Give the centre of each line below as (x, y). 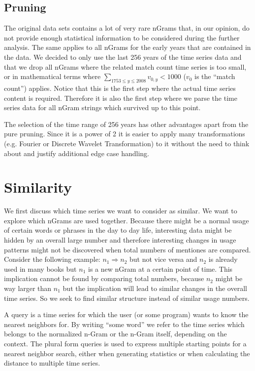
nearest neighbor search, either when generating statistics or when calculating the (127, 353)
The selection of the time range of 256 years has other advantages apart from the (126, 124)
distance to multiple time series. (52, 363)
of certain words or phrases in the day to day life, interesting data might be (118, 230)
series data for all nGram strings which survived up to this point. (102, 107)
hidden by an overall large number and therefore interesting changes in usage (120, 240)
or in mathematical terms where (52, 76)
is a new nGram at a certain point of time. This (160, 268)
